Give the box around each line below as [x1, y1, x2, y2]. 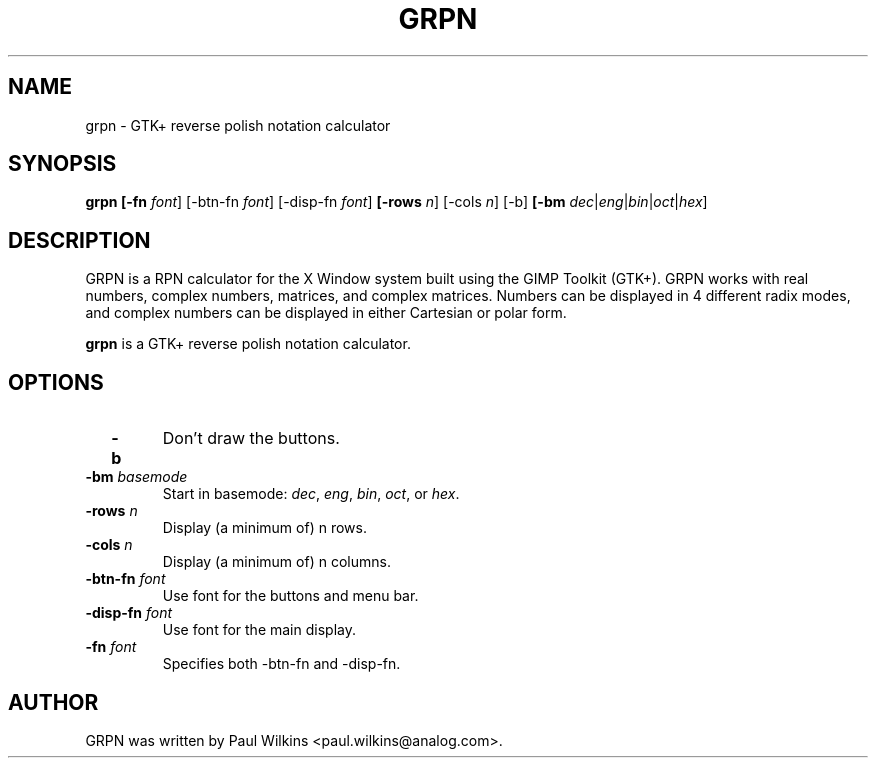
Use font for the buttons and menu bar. [162, 587, 419, 605]
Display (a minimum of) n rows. [162, 519, 367, 537]
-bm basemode [85, 468, 188, 486]
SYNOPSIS [8, 151, 117, 177]
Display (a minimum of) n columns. [162, 553, 391, 571]
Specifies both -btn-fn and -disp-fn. [162, 655, 401, 673]
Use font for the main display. [162, 621, 356, 639]
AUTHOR [8, 689, 99, 715]
